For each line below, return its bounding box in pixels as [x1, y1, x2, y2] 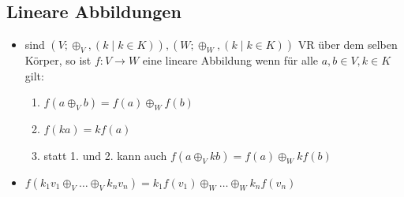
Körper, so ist [24, 52, 92, 69]
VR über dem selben [297, 36, 398, 53]
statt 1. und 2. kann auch [43, 147, 167, 163]
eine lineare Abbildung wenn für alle [142, 52, 318, 69]
